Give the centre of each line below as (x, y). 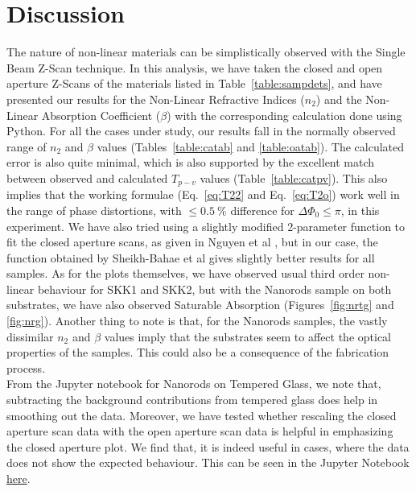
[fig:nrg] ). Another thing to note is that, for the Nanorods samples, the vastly (197, 321)
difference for (262, 210)
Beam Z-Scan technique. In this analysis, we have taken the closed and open (195, 67)
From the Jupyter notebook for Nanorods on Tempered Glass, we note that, (194, 384)
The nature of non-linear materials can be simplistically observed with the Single (206, 52)
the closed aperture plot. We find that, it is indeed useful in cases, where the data (208, 446)
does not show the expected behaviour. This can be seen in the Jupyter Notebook (208, 462)
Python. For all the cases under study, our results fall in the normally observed (201, 131)
